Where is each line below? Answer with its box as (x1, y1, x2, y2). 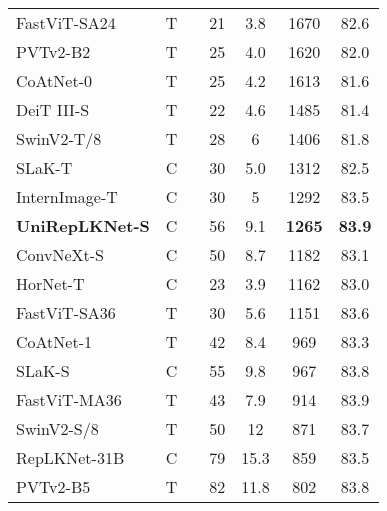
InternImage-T (16, 185, 118, 208)
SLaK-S (16, 359, 70, 382)
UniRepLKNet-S (16, 214, 150, 237)
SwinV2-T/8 (16, 127, 102, 150)
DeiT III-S (16, 98, 90, 121)
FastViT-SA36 (16, 301, 116, 324)
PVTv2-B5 (16, 475, 91, 498)
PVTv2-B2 (16, 40, 91, 63)
